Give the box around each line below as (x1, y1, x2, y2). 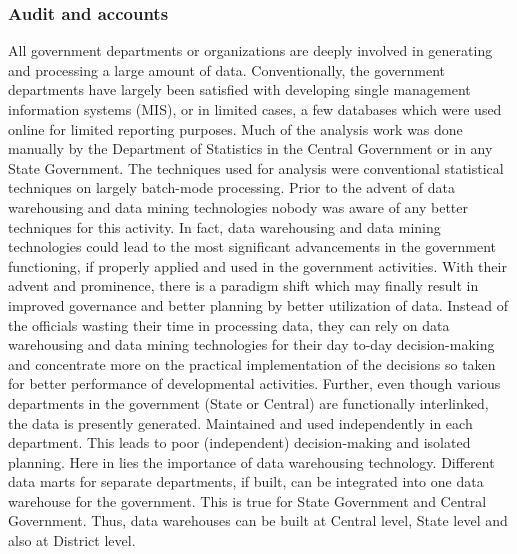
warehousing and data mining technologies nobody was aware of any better (8, 196, 469, 217)
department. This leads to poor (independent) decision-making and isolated (8, 432, 471, 453)
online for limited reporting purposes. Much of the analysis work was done (8, 118, 463, 139)
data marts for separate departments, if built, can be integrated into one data (8, 471, 484, 492)
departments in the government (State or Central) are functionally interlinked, (8, 392, 489, 413)
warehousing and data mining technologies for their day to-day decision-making (8, 334, 495, 355)
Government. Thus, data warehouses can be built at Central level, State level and (8, 510, 508, 531)
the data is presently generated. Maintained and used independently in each (8, 412, 473, 433)
